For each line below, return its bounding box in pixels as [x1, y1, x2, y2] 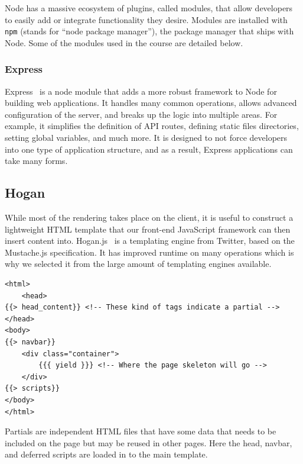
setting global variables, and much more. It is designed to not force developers [5, 131, 288, 144]
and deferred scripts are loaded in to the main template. [5, 448, 208, 460]
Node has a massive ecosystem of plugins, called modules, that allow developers [5, 2, 293, 14]
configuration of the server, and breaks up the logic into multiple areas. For [5, 108, 278, 120]
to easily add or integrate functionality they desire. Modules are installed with [5, 13, 288, 25]
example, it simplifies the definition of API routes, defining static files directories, [5, 120, 299, 132]
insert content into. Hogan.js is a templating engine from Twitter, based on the [5, 234, 295, 247]
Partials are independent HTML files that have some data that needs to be [5, 425, 276, 437]
